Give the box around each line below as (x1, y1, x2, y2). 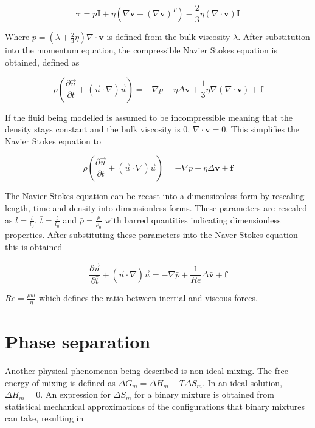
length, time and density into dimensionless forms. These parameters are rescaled (5, 202, 307, 214)
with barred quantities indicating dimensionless (105, 213, 281, 226)
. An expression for (40, 388, 111, 401)
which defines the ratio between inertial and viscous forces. (39, 291, 258, 304)
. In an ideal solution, (202, 376, 283, 389)
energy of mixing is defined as (5, 376, 116, 389)
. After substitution (238, 30, 310, 43)
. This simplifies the (226, 123, 300, 135)
